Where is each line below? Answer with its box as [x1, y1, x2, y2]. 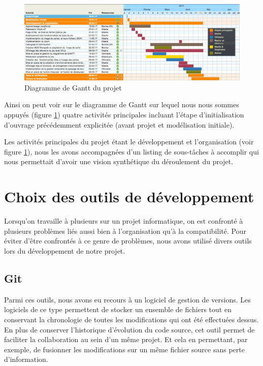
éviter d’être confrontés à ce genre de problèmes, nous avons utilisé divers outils [4, 235, 252, 246]
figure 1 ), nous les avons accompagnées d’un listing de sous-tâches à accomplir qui [4, 146, 259, 157]
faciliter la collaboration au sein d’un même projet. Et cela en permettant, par [4, 334, 248, 345]
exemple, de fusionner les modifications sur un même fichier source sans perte [4, 344, 245, 354]
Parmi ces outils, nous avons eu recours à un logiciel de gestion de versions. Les [4, 294, 251, 304]
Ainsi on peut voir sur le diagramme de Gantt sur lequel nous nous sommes [4, 99, 239, 110]
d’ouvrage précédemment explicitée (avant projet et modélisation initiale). [4, 119, 235, 130]
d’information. [4, 354, 48, 364]
